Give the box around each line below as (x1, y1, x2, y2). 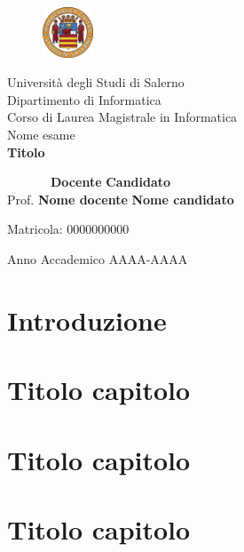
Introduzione (7, 301, 167, 338)
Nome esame (7, 125, 75, 144)
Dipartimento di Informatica (7, 90, 161, 108)
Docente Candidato (51, 172, 171, 191)
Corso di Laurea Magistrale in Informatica (7, 108, 238, 126)
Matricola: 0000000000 (7, 220, 130, 238)
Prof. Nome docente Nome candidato (7, 189, 234, 208)
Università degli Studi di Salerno (7, 73, 185, 92)
